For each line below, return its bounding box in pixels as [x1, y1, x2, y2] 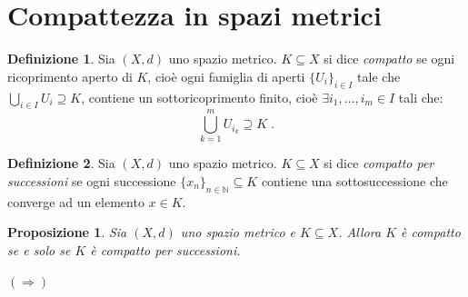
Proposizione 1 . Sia [7, 223, 127, 242]
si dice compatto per [324, 153, 434, 173]
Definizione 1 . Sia [7, 49, 115, 68]
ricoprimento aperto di [7, 66, 133, 85]
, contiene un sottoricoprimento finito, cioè [81, 87, 318, 106]
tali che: [398, 87, 443, 106]
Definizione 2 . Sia [7, 153, 115, 173]
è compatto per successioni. [90, 241, 241, 260]
